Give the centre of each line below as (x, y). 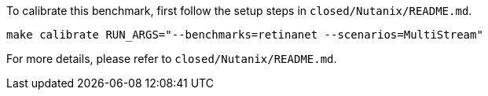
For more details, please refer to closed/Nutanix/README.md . (172, 59)
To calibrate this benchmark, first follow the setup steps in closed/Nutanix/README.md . (239, 11)
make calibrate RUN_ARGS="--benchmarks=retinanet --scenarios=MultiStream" (245, 35)
